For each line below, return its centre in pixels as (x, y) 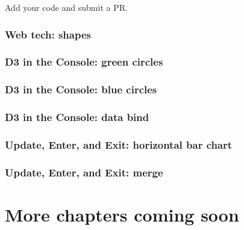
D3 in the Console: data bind (77, 117)
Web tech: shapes (48, 34)
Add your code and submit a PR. (66, 7)
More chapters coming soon (122, 214)
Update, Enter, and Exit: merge (84, 172)
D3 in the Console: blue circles (81, 89)
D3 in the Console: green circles (84, 62)
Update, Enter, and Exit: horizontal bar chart (119, 144)
